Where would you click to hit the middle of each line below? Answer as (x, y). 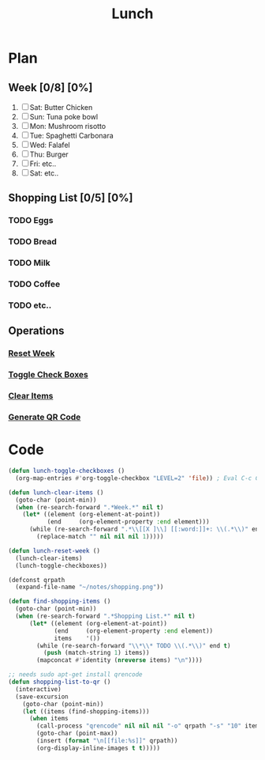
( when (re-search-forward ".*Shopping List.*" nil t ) (105, 616)
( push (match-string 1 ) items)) (96, 653)
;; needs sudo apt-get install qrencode (76, 675)
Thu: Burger (49, 154)
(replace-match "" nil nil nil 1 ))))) (100, 537)
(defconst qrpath (37, 580)
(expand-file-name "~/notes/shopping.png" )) (90, 587)
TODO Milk (29, 263)
